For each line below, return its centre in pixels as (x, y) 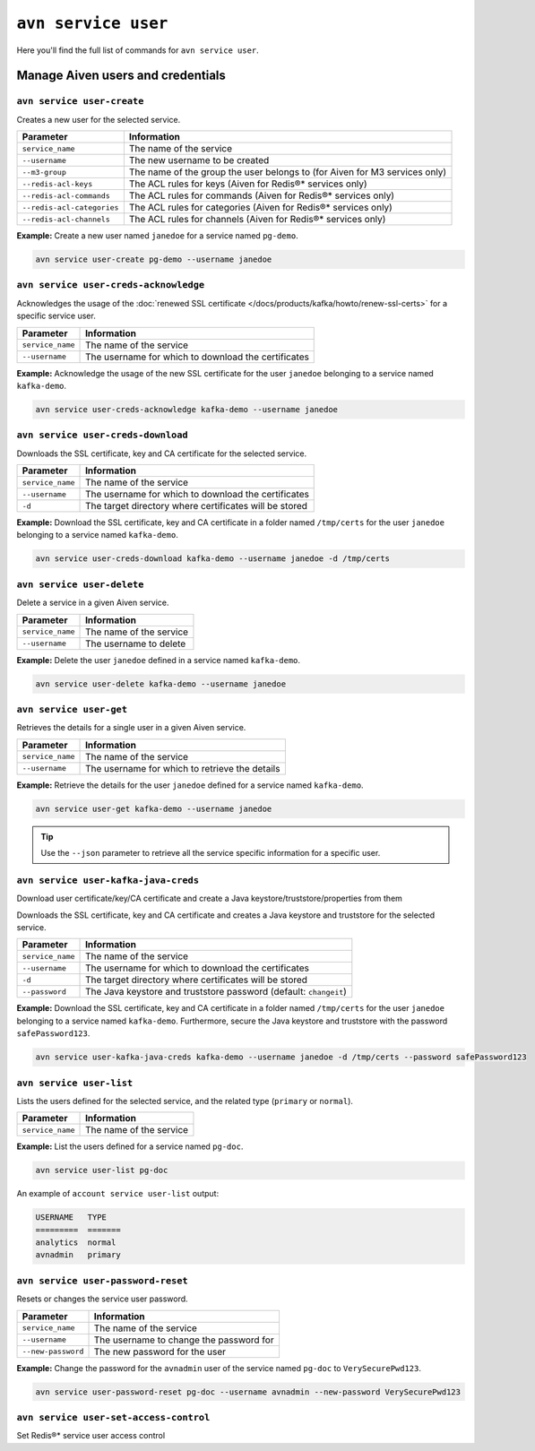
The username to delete (136, 643)
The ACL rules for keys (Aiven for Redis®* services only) (248, 184)
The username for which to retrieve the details (183, 768)
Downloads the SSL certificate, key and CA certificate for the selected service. (162, 453)
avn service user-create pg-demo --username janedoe (154, 259)
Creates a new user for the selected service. (99, 119)
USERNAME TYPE (71, 1218)
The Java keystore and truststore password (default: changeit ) (216, 992)
